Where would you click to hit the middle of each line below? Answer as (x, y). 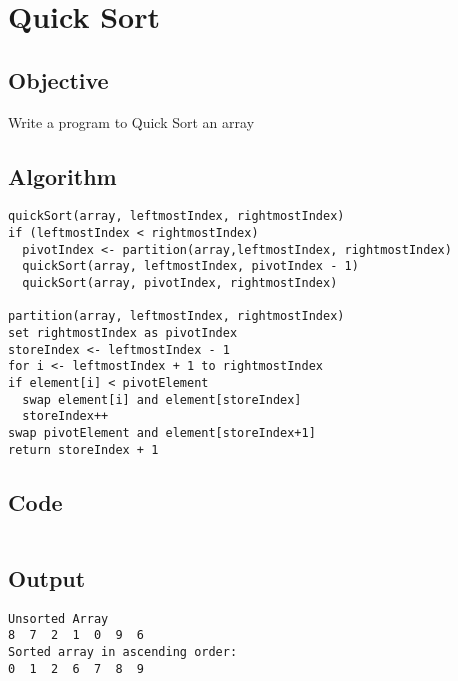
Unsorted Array (58, 618)
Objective (58, 79)
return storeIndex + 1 (83, 449)
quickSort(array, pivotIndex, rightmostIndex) (180, 283)
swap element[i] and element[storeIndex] (162, 399)
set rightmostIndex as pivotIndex (123, 332)
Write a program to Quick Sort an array (131, 121)
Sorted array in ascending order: (123, 651)
